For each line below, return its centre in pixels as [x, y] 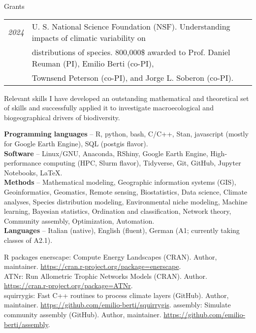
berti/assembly [26, 324]
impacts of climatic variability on [89, 37]
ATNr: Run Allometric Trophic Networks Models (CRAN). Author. [106, 276]
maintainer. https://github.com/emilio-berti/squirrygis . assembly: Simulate [117, 305]
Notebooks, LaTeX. [33, 172]
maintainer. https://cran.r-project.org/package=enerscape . [93, 266]
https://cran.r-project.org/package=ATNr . [68, 285]
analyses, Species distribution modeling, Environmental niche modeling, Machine [126, 201]
